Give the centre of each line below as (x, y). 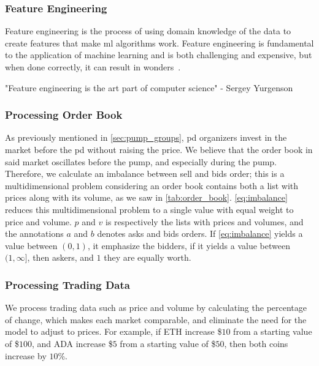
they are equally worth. (148, 257)
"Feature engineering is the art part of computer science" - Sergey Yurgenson (149, 87)
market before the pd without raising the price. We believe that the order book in (159, 149)
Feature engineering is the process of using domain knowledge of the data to (148, 31)
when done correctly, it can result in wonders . (93, 67)
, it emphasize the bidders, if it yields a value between (189, 245)
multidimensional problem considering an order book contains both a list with (152, 185)
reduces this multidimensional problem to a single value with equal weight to (149, 209)
